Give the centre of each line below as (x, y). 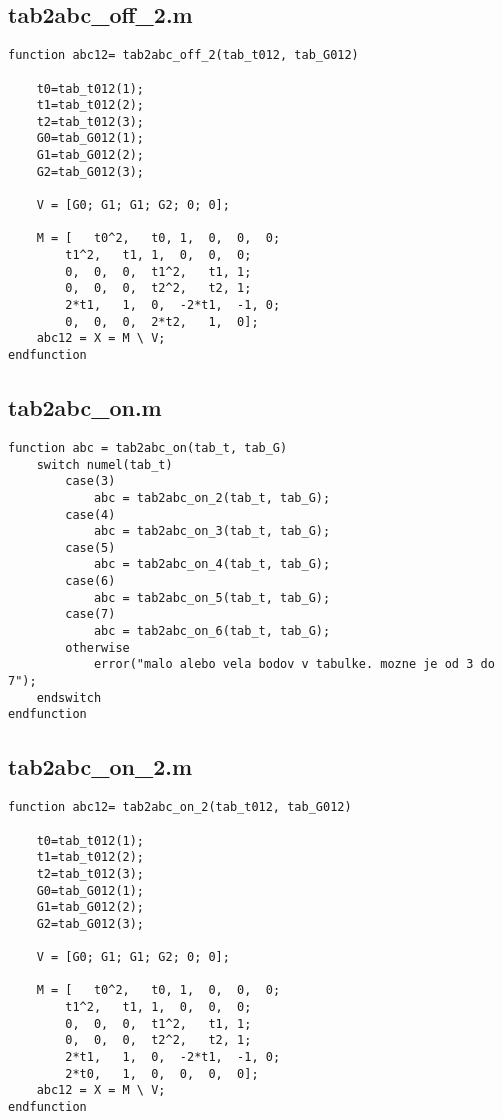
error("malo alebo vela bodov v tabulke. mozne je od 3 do (294, 664)
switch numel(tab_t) (104, 464)
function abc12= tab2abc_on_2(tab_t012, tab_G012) (180, 807)
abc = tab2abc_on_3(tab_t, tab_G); (212, 531)
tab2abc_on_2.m (100, 766)
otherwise (97, 647)
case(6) (90, 581)
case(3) (90, 481)
